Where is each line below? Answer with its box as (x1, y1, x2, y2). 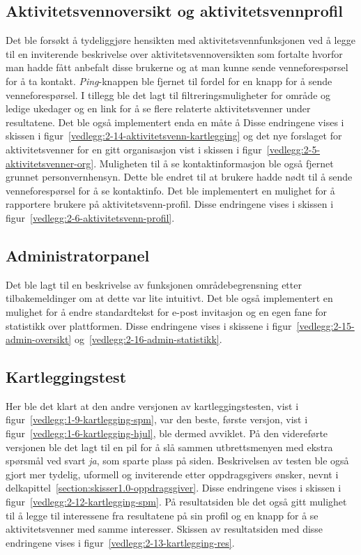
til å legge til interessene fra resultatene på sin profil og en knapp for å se (6, 508, 318, 522)
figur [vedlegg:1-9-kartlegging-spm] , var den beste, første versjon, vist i (6, 412, 308, 427)
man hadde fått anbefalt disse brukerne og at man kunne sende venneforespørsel (6, 60, 348, 75)
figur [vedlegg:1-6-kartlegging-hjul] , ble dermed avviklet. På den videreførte (6, 426, 328, 441)
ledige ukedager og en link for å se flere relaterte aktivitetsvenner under (6, 101, 311, 116)
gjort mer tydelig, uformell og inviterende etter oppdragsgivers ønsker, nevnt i (6, 466, 339, 481)
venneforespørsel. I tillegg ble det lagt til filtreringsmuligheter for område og (6, 87, 331, 102)
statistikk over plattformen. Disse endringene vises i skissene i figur (6, 318, 292, 333)
